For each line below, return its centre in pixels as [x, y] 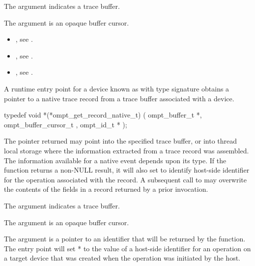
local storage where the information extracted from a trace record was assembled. [127, 150]
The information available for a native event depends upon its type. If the [115, 160]
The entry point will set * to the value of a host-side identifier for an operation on [127, 248]
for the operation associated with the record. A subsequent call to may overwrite [126, 179]
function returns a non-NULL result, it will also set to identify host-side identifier [127, 170]
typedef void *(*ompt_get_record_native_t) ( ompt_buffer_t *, [103, 115]
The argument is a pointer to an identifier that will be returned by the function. [125, 239]
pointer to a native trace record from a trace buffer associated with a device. [119, 98]
